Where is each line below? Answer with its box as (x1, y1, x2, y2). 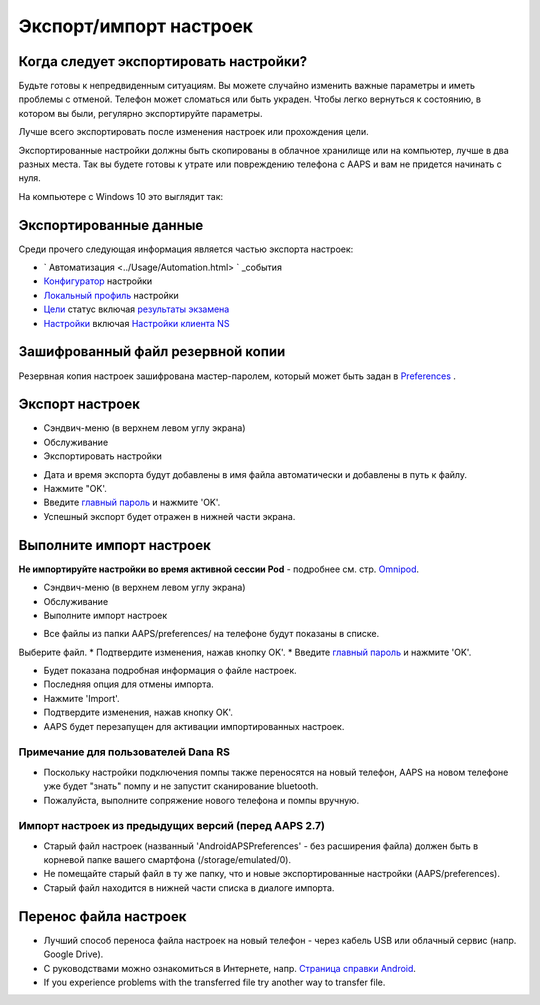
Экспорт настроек (18, 396, 140, 413)
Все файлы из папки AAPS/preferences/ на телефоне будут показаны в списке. (43, 628, 380, 640)
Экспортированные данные (18, 216, 204, 234)
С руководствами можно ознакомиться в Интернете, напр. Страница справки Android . (43, 962, 417, 974)
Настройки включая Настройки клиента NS (43, 317, 230, 329)
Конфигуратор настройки (43, 275, 153, 287)
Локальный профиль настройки (43, 289, 179, 301)
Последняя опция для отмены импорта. (43, 678, 214, 690)
